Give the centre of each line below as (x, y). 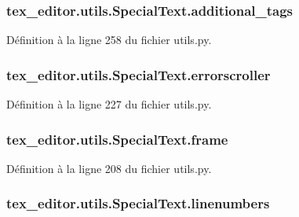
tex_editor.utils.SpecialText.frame (117, 139)
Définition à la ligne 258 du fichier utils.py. (109, 40)
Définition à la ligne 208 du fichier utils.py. (109, 168)
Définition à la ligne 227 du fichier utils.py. (109, 104)
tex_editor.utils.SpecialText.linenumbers (138, 203)
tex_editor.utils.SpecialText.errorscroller (139, 74)
